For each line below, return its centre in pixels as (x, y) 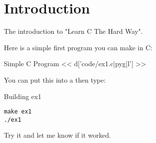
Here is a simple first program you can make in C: (78, 47)
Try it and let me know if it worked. (57, 135)
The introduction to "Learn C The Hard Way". (73, 31)
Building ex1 (23, 96)
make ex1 (18, 112)
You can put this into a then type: (55, 79)
